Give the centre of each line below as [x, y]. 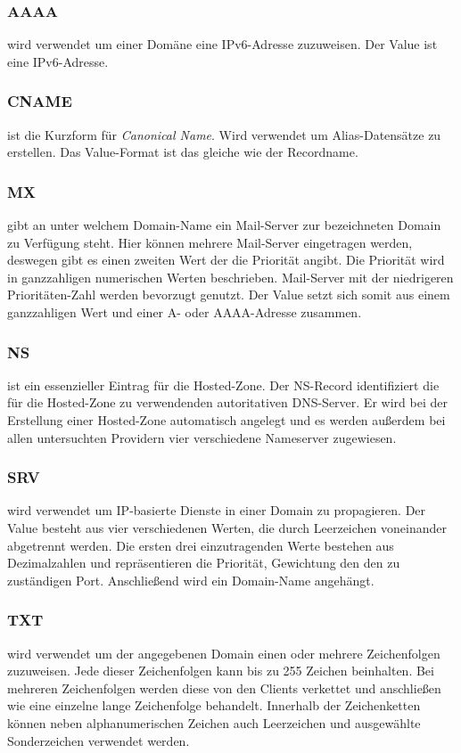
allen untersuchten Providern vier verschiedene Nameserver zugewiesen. [202, 437]
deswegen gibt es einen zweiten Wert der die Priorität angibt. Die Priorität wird [226, 260]
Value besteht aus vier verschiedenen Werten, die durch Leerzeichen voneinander [227, 528]
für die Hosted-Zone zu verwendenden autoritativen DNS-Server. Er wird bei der [227, 402]
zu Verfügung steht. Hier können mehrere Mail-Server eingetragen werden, [210, 242]
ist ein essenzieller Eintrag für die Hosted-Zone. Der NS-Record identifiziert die [223, 385]
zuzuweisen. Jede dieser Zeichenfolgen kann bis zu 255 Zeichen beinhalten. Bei [221, 671]
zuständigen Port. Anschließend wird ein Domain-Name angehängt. [191, 580]
